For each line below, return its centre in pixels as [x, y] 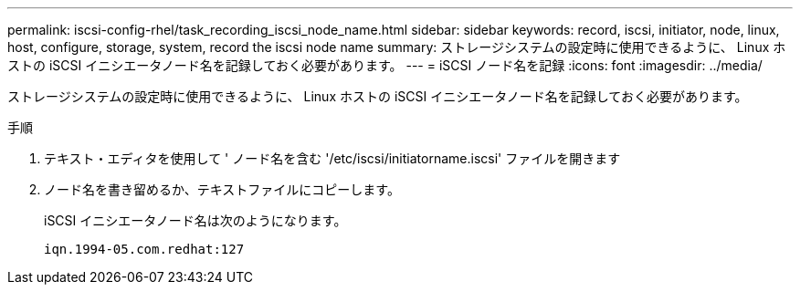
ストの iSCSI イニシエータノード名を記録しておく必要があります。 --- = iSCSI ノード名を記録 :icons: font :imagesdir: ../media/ [385, 65]
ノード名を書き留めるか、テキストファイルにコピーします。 [222, 189]
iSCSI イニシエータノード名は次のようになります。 [195, 220]
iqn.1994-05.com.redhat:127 [144, 249]
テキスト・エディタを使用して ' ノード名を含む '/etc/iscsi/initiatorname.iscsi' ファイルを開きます [332, 158]
